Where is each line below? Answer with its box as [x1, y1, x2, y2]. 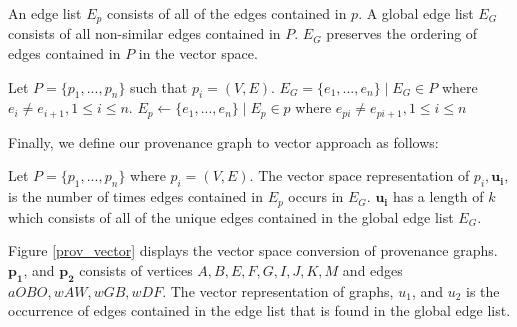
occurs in [288, 186, 344, 207]
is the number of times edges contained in [8, 186, 263, 207]
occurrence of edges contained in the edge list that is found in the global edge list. [8, 300, 511, 321]
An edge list [8, 3, 82, 23]
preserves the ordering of [326, 23, 478, 44]
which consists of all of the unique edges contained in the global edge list [8, 206, 454, 227]
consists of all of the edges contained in [106, 3, 347, 23]
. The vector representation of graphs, [162, 280, 394, 301]
